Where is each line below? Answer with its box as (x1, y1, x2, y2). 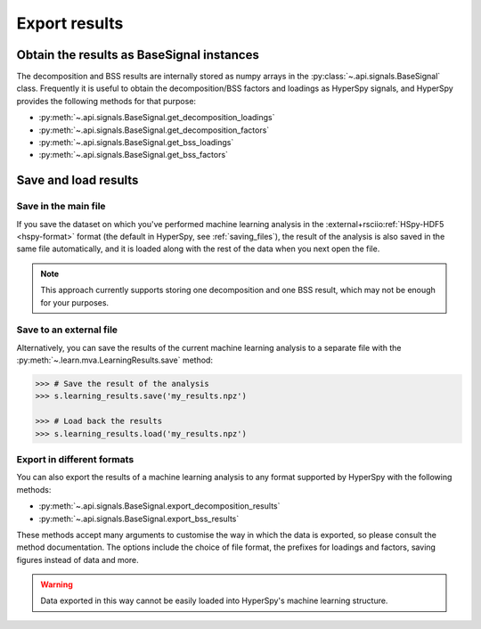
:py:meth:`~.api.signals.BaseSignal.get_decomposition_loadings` (38, 112, 275, 123)
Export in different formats (16, 453, 135, 465)
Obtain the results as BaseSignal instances (16, 47, 260, 62)
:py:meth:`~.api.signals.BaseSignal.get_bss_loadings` (38, 137, 234, 148)
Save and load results (16, 173, 139, 188)
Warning (40, 579, 73, 590)
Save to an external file (16, 323, 118, 336)
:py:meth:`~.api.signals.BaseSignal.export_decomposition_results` (38, 501, 281, 511)
